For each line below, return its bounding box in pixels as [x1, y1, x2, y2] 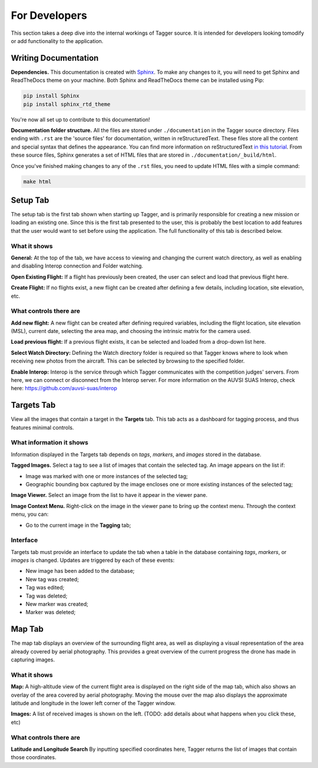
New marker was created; [25, 601, 88, 608]
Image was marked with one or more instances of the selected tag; [25, 472, 188, 480]
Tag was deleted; [25, 592, 68, 599]
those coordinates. [11, 754, 57, 761]
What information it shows [11, 439, 88, 447]
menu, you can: [11, 510, 49, 518]
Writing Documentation [11, 53, 99, 63]
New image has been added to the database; [25, 568, 135, 575]
